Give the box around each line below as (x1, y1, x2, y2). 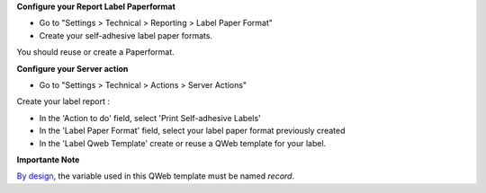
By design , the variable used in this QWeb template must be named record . (16, 171, 295, 181)
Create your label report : (16, 96, 110, 107)
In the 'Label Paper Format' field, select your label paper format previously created (39, 126, 346, 136)
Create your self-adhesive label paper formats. (39, 30, 213, 40)
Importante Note (16, 154, 80, 165)
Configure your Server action (16, 63, 129, 74)
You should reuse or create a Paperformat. (16, 47, 175, 57)
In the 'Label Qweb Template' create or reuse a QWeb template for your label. (39, 137, 327, 148)
